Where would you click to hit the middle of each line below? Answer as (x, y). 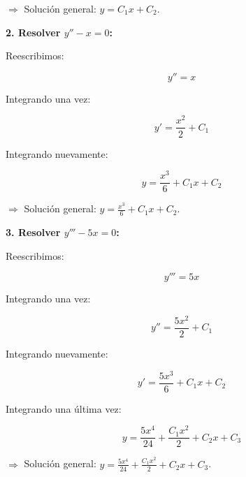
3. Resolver (33, 232)
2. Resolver (33, 32)
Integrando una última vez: (64, 408)
